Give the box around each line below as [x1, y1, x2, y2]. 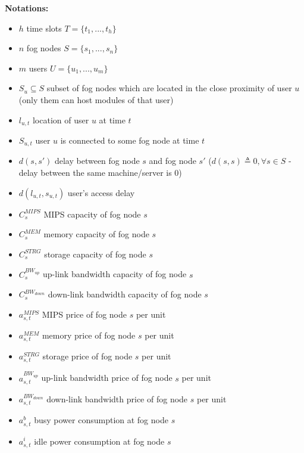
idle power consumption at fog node [34, 435, 165, 447]
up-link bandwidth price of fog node [41, 371, 173, 384]
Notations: [5, 2, 49, 14]
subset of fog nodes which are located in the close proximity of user [46, 82, 292, 94]
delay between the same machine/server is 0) [18, 166, 182, 179]
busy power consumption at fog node [34, 414, 168, 426]
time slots [26, 21, 62, 34]
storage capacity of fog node [44, 247, 146, 260]
